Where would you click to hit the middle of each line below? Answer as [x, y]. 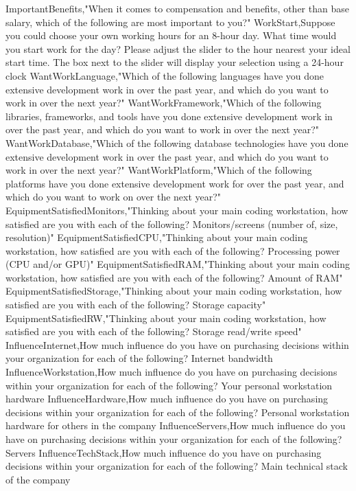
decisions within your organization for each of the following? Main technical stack [177, 466]
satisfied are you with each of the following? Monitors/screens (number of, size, [172, 224]
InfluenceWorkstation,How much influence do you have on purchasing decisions [171, 372]
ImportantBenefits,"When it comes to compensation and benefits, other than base [177, 8]
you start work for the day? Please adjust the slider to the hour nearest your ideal [178, 48]
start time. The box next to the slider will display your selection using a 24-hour [175, 62]
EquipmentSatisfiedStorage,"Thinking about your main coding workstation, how [174, 291]
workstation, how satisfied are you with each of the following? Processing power [173, 250]
